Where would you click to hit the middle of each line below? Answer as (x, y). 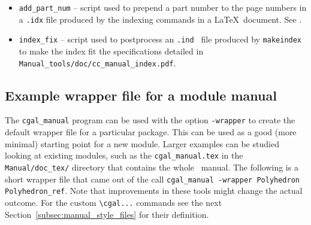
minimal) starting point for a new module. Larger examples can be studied (142, 143)
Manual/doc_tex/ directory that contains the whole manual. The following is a (152, 167)
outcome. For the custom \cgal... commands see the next (114, 202)
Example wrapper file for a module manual (141, 95)
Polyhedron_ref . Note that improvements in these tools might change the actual (154, 191)
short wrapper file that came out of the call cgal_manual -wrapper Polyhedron (152, 179)
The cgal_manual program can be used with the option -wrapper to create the (150, 120)
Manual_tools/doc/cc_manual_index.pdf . (97, 63)
